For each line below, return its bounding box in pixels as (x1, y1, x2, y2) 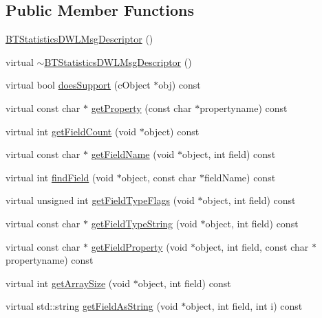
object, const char (121, 170, 197, 184)
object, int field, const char (195, 239, 309, 253)
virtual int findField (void (6, 170, 114, 184)
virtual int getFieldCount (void (6, 124, 137, 138)
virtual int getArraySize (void (6, 275, 130, 290)
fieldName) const (204, 170, 276, 184)
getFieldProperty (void (91, 239, 188, 253)
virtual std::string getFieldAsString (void (6, 299, 178, 313)
